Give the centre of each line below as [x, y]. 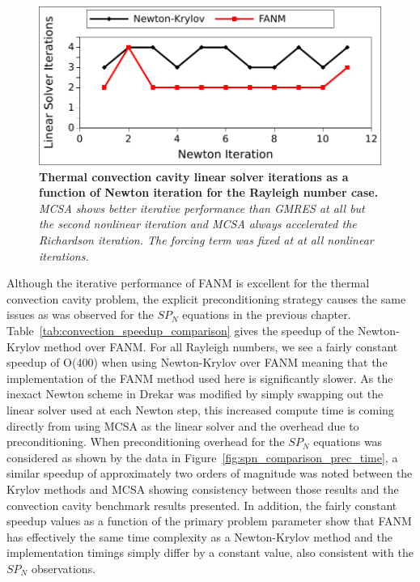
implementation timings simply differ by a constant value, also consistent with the [210, 552]
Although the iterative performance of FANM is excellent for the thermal [188, 283]
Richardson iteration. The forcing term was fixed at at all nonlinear [206, 240]
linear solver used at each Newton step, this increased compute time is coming [200, 410]
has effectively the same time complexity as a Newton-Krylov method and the [199, 536]
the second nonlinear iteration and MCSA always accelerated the [198, 224]
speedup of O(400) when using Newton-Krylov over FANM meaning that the [197, 362]
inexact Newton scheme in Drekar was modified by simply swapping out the [195, 394]
